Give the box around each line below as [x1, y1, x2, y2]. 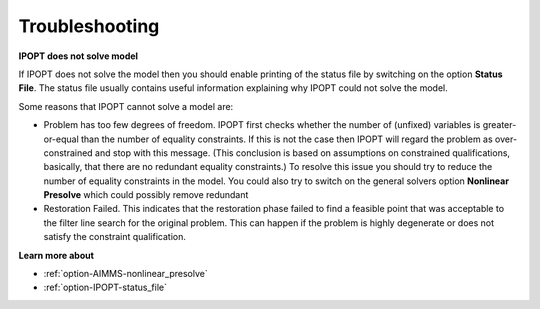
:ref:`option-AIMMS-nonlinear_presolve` [43, 268, 209, 280]
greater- [482, 119, 517, 131]
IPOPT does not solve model [18, 50, 139, 62]
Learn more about [18, 249, 95, 261]
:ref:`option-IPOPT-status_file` [43, 281, 167, 294]
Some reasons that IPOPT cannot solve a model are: [18, 100, 234, 112]
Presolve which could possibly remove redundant [43, 189, 249, 201]
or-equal [43, 133, 79, 145]
